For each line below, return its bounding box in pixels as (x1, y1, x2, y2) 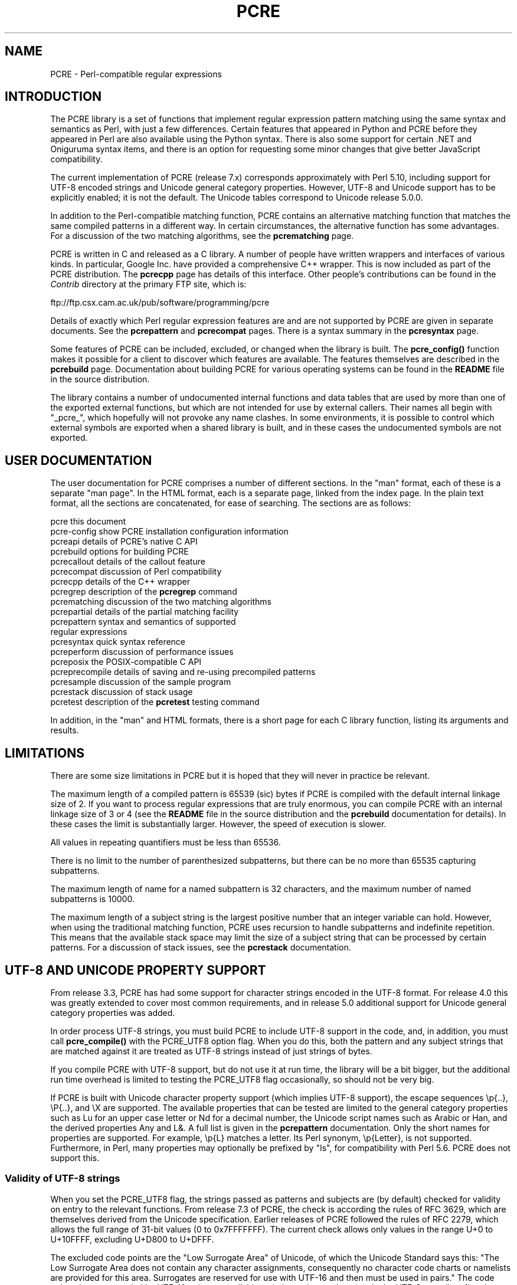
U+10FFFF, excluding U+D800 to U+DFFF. (50, 1234, 214, 1244)
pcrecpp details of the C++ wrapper (50, 576, 190, 587)
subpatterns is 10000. (50, 894, 135, 904)
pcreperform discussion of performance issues (50, 647, 234, 657)
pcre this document (50, 516, 126, 527)
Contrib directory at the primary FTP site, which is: (50, 279, 247, 290)
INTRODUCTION (5, 89, 102, 104)
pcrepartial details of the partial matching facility (50, 607, 239, 617)
